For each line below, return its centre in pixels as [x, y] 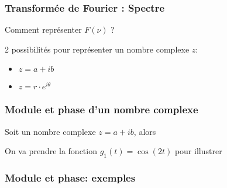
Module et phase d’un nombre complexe [102, 109]
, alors [145, 131]
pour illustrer [198, 151]
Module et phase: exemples [70, 177]
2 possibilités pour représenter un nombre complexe [97, 49]
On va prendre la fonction [51, 151]
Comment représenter [43, 29]
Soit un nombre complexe [50, 131]
